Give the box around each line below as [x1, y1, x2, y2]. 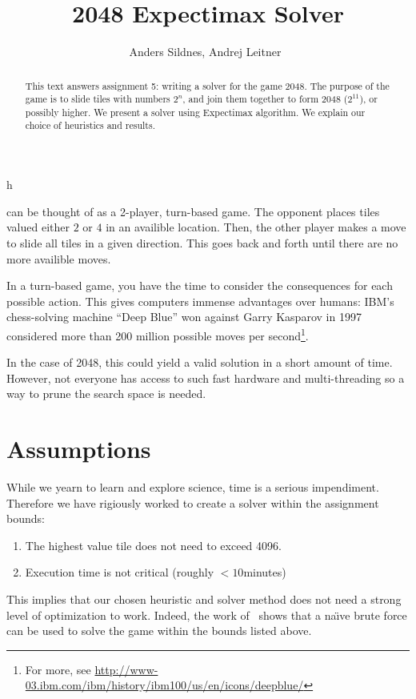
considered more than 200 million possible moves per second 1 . [6, 324, 309, 343]
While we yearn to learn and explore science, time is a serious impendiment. [6, 479, 379, 496]
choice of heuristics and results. [25, 119, 155, 132]
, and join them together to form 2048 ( [182, 92, 348, 106]
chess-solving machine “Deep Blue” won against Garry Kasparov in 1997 [6, 308, 362, 325]
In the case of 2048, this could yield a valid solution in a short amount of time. [6, 354, 393, 371]
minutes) [243, 564, 286, 580]
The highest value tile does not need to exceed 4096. [25, 536, 282, 553]
